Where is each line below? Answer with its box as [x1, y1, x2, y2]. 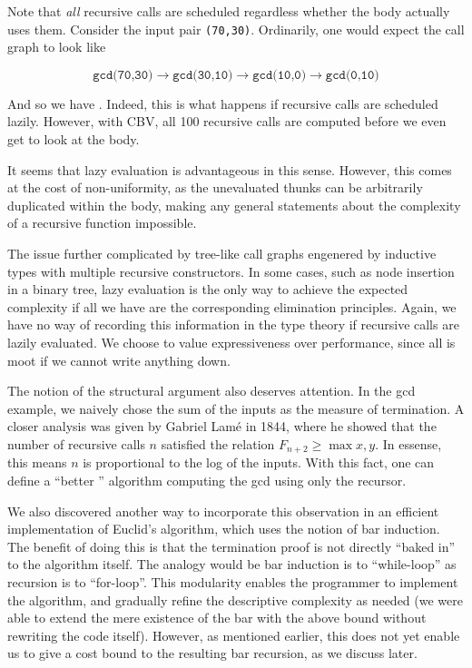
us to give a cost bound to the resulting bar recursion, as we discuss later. [7, 643, 418, 663]
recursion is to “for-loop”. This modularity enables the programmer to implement [7, 572, 458, 591]
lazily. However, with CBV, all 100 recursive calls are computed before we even [7, 112, 447, 131]
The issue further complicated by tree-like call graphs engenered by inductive [7, 244, 437, 262]
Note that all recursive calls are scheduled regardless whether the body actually [7, 2, 450, 20]
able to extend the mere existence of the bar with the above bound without [7, 608, 427, 627]
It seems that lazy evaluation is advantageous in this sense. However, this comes [7, 160, 452, 179]
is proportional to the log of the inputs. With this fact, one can [83, 453, 435, 472]
